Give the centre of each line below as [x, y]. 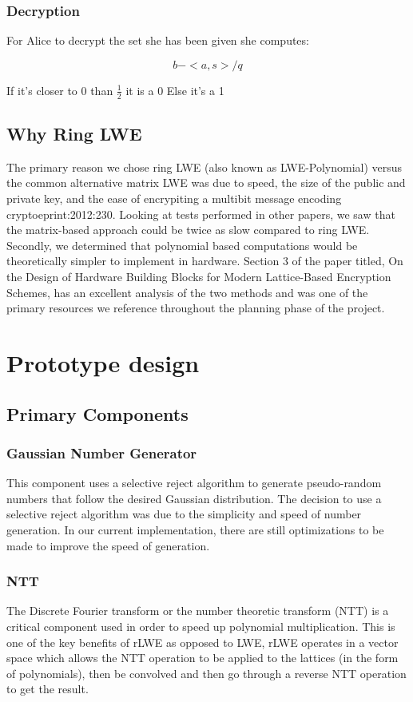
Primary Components [97, 413]
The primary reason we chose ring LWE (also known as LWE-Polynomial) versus [205, 167]
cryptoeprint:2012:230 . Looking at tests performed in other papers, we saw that [201, 214]
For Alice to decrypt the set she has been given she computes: [158, 40]
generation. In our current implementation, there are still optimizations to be [195, 529]
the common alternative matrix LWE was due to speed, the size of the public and [206, 182]
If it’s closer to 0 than [60, 90]
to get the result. [48, 689]
